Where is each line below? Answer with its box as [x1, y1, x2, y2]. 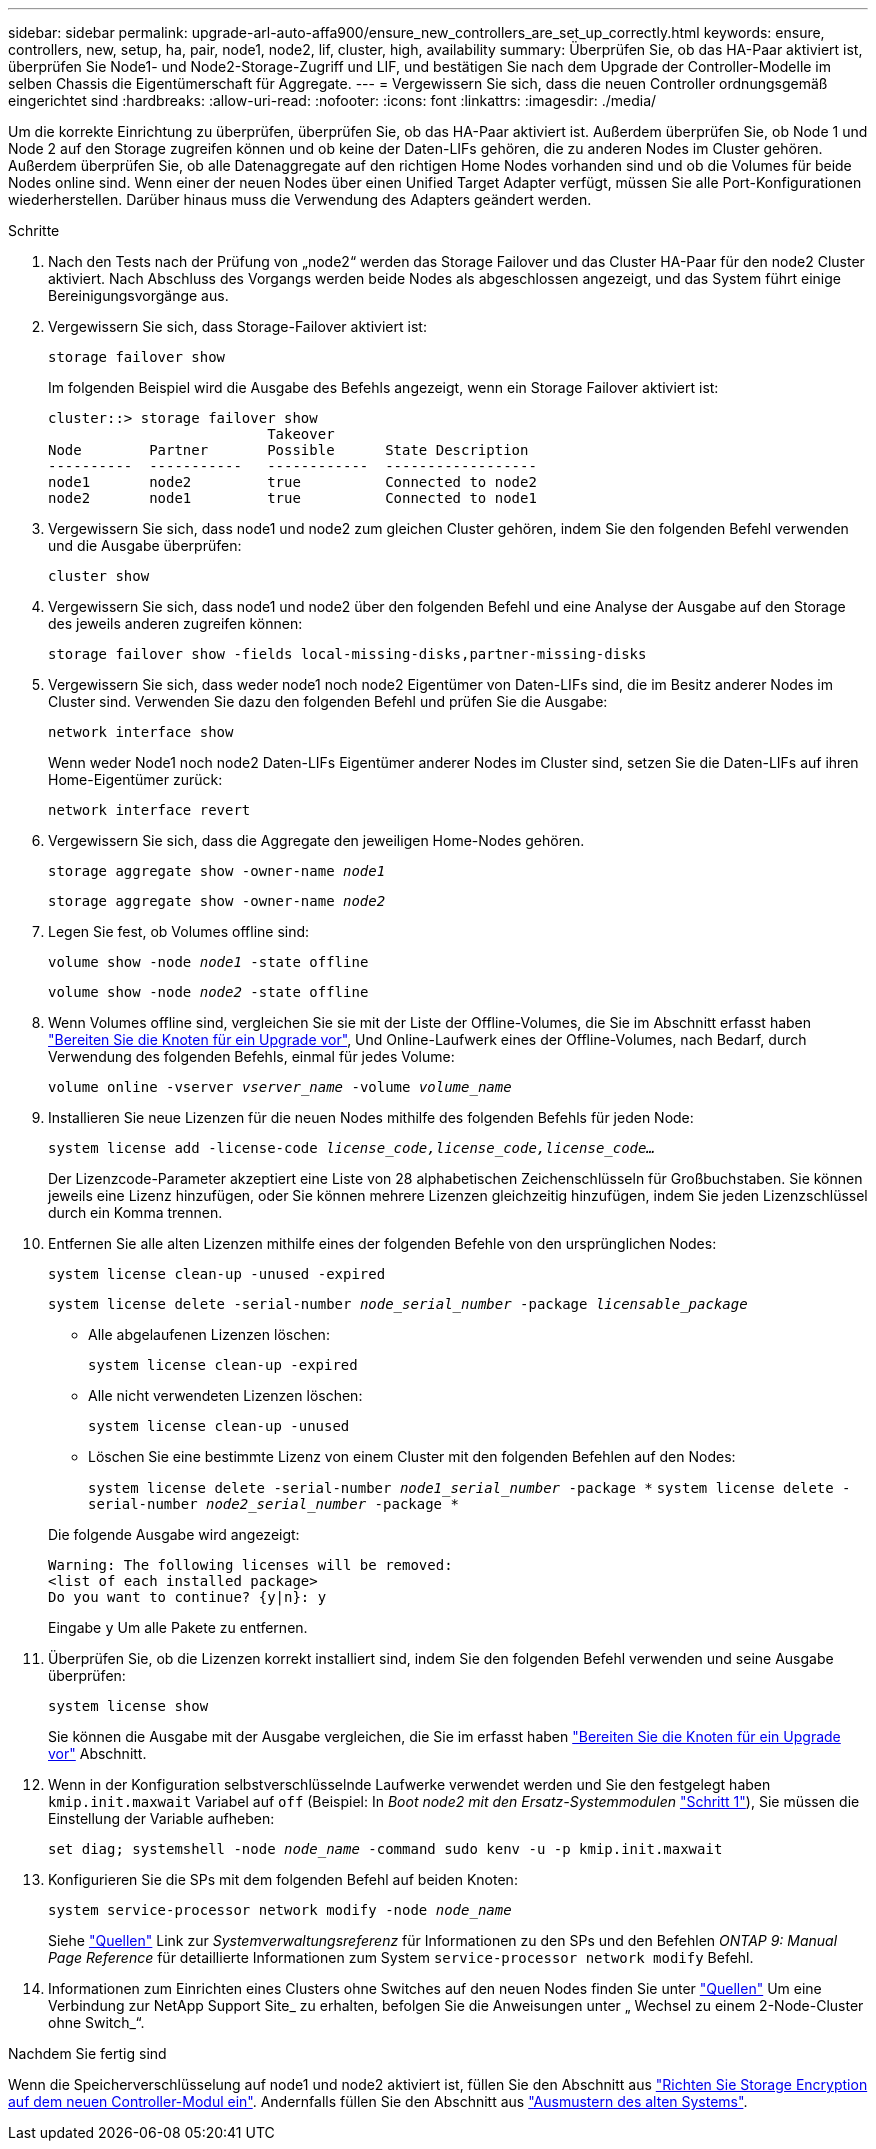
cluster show [48, 568, 150, 584]
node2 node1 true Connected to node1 [48, 490, 537, 506]
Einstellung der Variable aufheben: [48, 1810, 275, 1827]
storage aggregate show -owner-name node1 [48, 863, 386, 879]
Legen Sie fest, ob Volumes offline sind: [48, 923, 310, 940]
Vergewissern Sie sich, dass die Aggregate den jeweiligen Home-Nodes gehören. [48, 832, 585, 849]
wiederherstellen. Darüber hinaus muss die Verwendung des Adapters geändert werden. [8, 191, 592, 208]
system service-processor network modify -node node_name [48, 1902, 512, 1918]
